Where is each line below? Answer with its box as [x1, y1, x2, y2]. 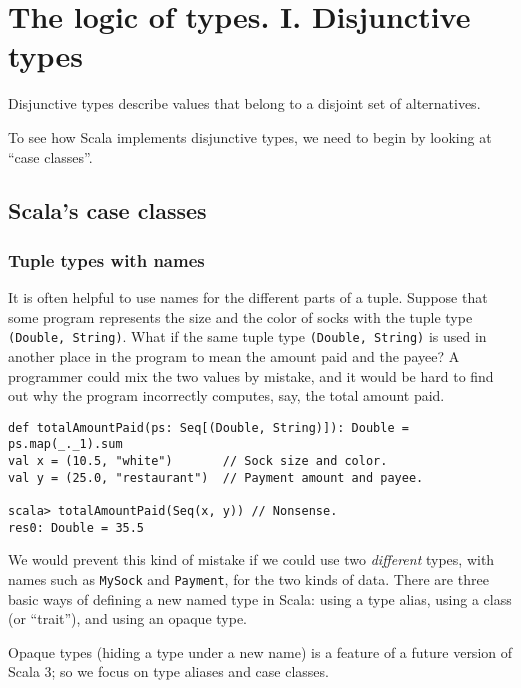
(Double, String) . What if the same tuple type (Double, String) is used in [8, 326, 487, 347]
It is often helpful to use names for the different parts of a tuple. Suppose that [8, 287, 488, 308]
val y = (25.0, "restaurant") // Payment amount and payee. [8, 470, 424, 485]
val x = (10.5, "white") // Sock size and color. [8, 454, 388, 469]
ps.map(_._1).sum [8, 437, 123, 452]
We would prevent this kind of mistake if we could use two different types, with [8, 549, 495, 570]
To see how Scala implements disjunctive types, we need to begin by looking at [8, 126, 492, 147]
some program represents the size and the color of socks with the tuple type [8, 306, 473, 327]
